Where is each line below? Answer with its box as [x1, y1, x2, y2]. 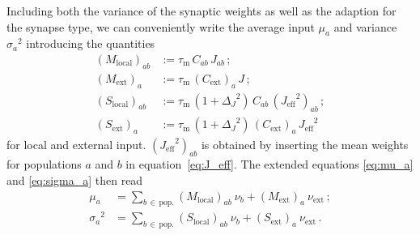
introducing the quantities [26, 35, 155, 52]
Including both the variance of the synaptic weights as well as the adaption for [6, 2, 397, 19]
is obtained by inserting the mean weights [201, 135, 409, 152]
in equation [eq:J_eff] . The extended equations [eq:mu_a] [125, 156, 414, 173]
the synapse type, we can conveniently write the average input [6, 18, 315, 35]
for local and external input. [6, 135, 146, 152]
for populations [6, 156, 82, 173]
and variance [333, 18, 397, 35]
